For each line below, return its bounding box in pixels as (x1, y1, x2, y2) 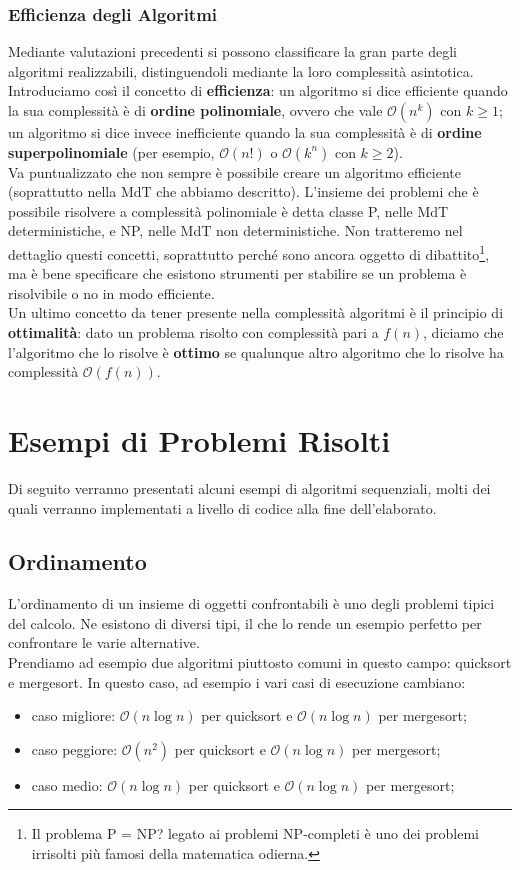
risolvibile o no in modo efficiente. (8, 282, 215, 303)
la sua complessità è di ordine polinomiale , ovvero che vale (8, 100, 383, 120)
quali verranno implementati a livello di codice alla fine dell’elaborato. (8, 497, 437, 518)
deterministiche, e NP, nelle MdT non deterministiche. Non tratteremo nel (8, 220, 463, 241)
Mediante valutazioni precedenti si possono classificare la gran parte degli (8, 41, 457, 62)
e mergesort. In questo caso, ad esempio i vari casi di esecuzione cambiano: (8, 671, 466, 692)
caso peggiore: (31, 738, 118, 759)
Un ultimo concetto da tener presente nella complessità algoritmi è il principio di (8, 302, 504, 323)
